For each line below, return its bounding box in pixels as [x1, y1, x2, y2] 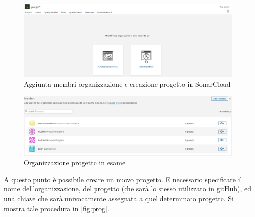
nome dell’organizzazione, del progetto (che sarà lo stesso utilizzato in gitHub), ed [4, 184, 252, 194]
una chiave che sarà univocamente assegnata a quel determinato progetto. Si [4, 193, 234, 203]
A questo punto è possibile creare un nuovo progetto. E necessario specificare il [4, 174, 242, 184]
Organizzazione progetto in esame [24, 157, 126, 168]
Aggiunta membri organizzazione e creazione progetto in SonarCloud [24, 79, 231, 89]
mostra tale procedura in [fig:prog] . [4, 203, 109, 213]
